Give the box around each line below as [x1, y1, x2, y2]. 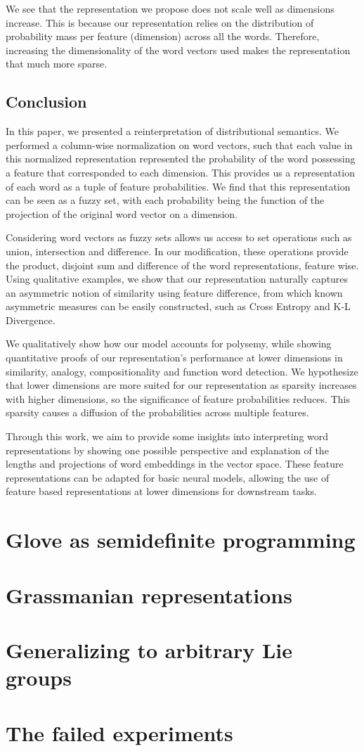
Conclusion [6, 91, 87, 113]
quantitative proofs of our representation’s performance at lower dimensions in [6, 350, 343, 365]
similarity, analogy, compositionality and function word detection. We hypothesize [6, 364, 358, 378]
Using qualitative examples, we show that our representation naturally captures [6, 271, 349, 286]
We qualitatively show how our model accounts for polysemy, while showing [6, 336, 332, 351]
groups [6, 663, 72, 692]
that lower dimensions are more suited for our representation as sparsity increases [6, 378, 357, 392]
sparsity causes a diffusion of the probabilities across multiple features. [6, 405, 309, 420]
